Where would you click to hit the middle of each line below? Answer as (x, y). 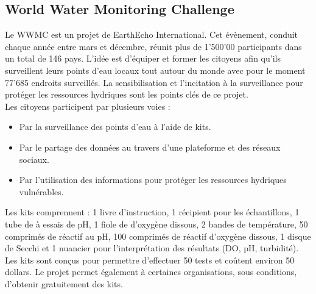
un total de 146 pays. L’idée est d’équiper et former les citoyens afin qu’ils (143, 58)
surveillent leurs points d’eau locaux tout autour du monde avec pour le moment (155, 70)
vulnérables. (41, 191)
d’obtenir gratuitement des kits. (64, 283)
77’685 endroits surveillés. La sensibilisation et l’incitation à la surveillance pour (154, 82)
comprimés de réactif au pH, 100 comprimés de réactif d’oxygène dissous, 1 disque (158, 236)
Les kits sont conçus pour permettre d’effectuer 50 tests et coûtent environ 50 (150, 260)
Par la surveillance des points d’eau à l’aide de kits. (115, 127)
